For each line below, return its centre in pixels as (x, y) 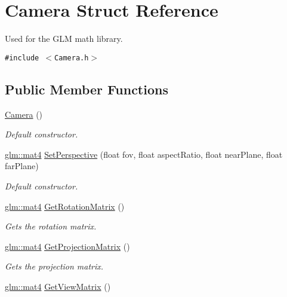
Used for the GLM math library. (64, 39)
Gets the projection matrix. (54, 266)
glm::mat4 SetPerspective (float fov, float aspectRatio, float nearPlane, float (144, 154)
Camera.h (72, 58)
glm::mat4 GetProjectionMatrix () (67, 246)
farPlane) (22, 166)
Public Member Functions (87, 89)
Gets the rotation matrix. (51, 226)
